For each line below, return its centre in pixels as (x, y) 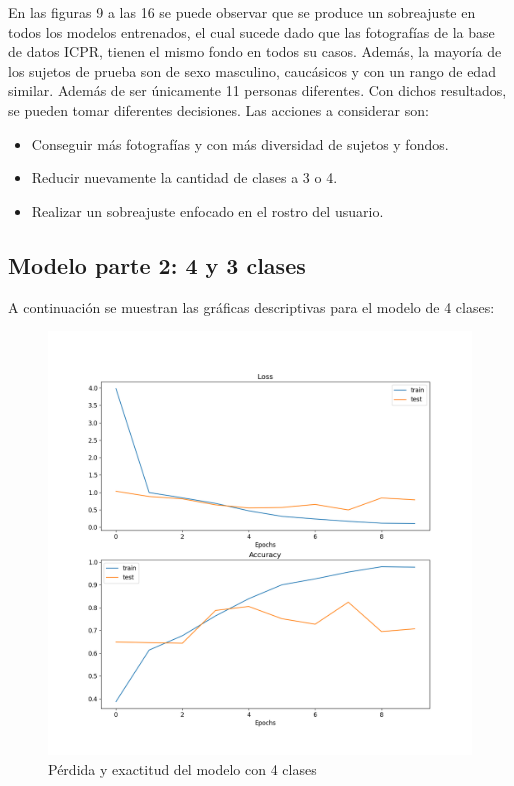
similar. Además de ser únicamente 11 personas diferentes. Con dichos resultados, (257, 90)
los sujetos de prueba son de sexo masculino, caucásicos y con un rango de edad (252, 70)
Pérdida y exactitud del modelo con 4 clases (182, 768)
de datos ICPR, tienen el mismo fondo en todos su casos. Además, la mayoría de (255, 51)
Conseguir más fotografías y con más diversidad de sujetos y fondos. (240, 143)
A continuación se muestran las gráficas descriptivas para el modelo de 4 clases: (251, 306)
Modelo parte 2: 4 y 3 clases (157, 264)
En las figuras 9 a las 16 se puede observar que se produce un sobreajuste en (242, 12)
